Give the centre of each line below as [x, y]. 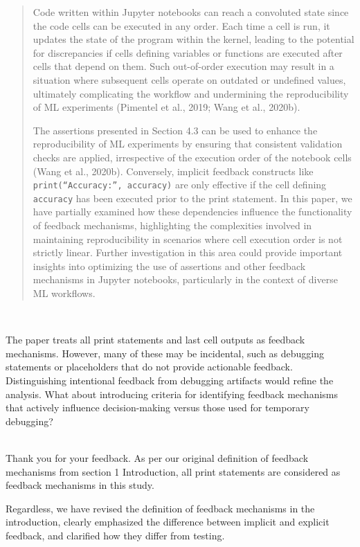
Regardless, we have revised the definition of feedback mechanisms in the [160, 508]
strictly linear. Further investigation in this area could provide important [188, 252]
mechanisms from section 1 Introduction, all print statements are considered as [173, 471]
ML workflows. [64, 293]
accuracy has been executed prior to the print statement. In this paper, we [192, 198]
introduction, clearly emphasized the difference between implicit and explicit [168, 522]
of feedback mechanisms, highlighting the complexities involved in [172, 225]
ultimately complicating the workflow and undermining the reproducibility [191, 93]
